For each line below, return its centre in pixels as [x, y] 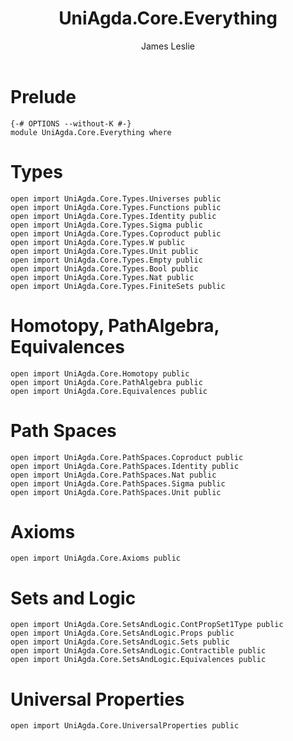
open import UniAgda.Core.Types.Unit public [104, 251]
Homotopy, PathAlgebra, [115, 325]
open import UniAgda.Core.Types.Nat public [102, 277]
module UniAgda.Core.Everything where [91, 132]
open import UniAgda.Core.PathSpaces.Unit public [116, 492]
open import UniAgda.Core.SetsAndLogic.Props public [122, 633]
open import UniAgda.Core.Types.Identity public [113, 216]
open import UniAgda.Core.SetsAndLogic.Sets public [120, 642]
